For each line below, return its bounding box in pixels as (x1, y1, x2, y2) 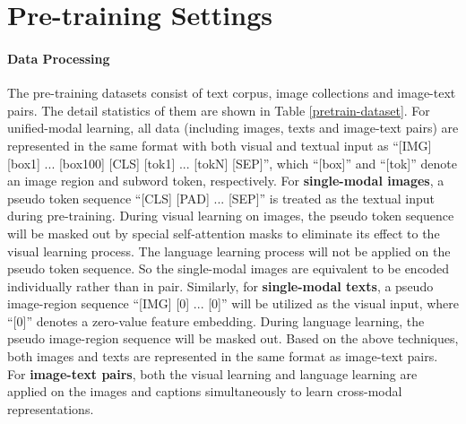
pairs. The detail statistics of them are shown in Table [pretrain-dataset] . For (7, 100, 430, 119)
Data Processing (7, 48, 110, 67)
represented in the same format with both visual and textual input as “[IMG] (7, 135, 432, 154)
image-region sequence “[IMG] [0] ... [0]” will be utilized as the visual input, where (7, 294, 460, 313)
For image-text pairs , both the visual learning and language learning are (7, 364, 418, 383)
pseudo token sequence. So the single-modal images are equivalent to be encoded (7, 259, 450, 278)
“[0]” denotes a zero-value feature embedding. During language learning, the (7, 311, 425, 330)
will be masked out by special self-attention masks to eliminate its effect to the (7, 223, 440, 242)
